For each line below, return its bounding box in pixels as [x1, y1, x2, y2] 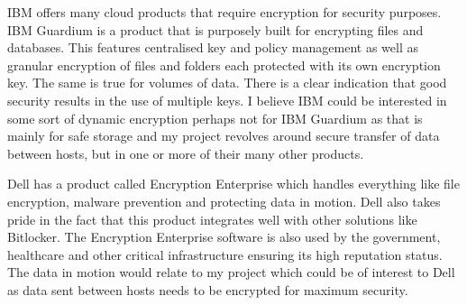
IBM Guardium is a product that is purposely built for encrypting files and [7, 20, 424, 39]
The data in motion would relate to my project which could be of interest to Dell [7, 263, 455, 282]
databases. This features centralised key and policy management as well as [7, 38, 418, 57]
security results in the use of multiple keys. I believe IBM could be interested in [7, 90, 447, 109]
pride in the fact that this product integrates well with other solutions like [7, 209, 417, 228]
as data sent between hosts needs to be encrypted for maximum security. [7, 280, 408, 299]
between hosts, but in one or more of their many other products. [7, 143, 364, 162]
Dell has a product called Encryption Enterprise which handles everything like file [7, 174, 460, 193]
